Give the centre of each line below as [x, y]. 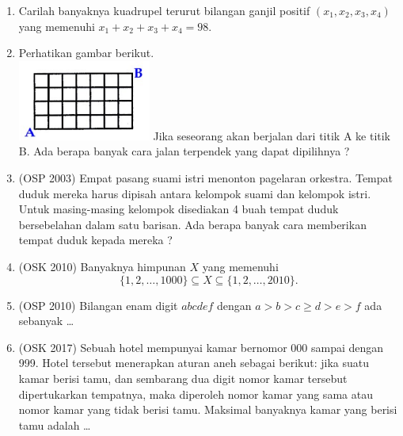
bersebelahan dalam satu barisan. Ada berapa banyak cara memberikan [192, 224]
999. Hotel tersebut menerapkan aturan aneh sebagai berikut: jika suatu [194, 363]
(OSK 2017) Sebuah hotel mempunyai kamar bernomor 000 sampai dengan [201, 347]
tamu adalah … [55, 425]
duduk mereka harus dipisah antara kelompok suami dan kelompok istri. [195, 193]
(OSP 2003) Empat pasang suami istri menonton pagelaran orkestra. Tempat [206, 177]
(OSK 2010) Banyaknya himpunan [102, 266]
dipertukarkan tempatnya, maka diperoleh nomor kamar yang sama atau [196, 394]
